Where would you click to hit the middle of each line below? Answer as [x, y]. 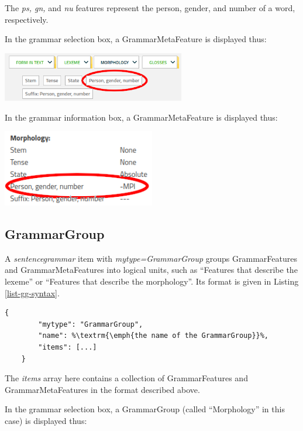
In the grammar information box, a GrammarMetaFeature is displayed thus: [141, 117]
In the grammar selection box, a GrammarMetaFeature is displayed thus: [136, 39]
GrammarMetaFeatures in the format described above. [102, 389]
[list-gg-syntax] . [32, 293]
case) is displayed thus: [46, 420]
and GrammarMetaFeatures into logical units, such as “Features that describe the [151, 270]
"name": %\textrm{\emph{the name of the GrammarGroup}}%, [154, 336]
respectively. [27, 19]
